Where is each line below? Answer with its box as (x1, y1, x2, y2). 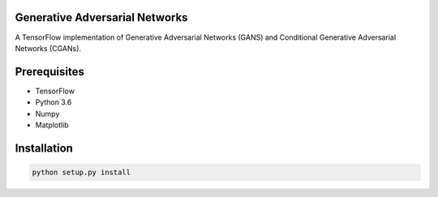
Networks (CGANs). (15, 43, 81, 53)
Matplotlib (35, 120, 69, 130)
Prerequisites (15, 65, 84, 79)
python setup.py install (32, 167, 131, 177)
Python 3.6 (35, 97, 72, 107)
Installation (15, 141, 73, 155)
